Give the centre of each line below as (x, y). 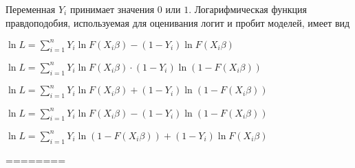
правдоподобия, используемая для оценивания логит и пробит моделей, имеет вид (178, 22)
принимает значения (112, 9)
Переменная (31, 9)
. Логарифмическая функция (248, 9)
